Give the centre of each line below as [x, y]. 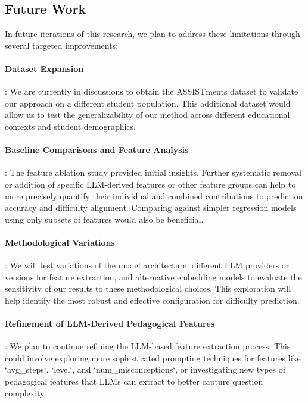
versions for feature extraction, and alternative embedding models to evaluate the [153, 277]
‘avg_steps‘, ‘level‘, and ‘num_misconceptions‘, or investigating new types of [145, 369]
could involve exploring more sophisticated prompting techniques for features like [153, 357]
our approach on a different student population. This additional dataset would [148, 103]
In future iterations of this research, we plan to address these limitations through [153, 34]
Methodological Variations [60, 242]
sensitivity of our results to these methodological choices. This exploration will [148, 288]
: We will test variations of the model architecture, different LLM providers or [147, 265]
